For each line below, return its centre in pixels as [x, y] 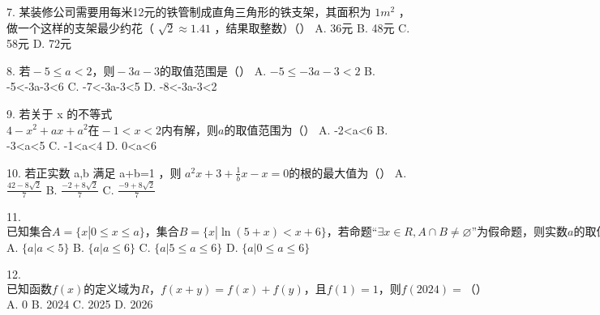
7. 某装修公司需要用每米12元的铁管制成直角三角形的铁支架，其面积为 [189, 11]
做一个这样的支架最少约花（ [80, 27]
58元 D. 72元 [39, 43]
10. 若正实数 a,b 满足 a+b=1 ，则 [94, 172]
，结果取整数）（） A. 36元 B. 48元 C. [312, 27]
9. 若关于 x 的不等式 [60, 113]
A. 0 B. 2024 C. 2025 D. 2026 [80, 303]
